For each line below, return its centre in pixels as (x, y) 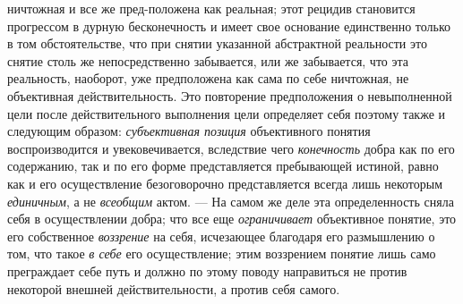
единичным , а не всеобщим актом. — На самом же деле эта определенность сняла (231, 201)
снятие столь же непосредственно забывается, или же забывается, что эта (208, 60)
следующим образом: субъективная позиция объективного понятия (189, 131)
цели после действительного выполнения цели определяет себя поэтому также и (227, 113)
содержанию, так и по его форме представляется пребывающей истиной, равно (223, 166)
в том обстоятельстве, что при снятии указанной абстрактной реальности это (217, 43)
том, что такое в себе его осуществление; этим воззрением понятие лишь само (222, 253)
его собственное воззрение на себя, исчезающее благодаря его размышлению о (221, 236)
